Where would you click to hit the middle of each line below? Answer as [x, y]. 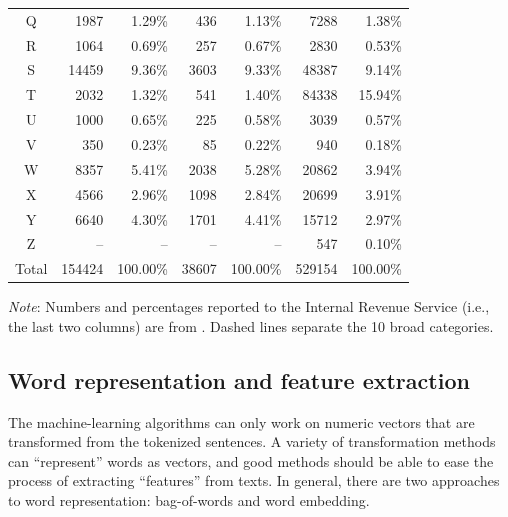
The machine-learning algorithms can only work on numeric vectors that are [241, 421]
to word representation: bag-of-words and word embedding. [189, 500]
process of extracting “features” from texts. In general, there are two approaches [254, 480]
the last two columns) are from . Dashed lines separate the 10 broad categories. [251, 325]
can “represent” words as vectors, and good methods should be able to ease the [251, 460]
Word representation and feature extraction [239, 379]
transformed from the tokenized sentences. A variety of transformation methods [252, 441]
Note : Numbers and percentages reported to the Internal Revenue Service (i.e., [249, 306]
